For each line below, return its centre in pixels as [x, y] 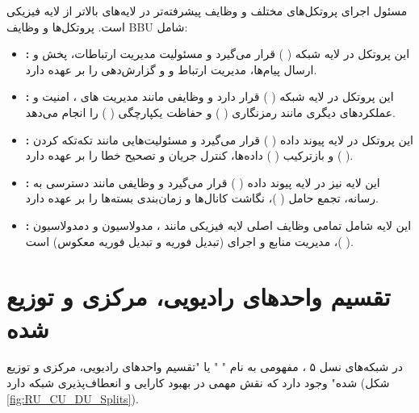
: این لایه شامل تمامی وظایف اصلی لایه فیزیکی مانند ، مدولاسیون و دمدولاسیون [218, 225]
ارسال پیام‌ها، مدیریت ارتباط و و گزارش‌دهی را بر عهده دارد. [171, 69]
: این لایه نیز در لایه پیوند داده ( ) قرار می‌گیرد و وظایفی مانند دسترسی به [203, 182]
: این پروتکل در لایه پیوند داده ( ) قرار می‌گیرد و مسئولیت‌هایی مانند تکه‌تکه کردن [219, 139]
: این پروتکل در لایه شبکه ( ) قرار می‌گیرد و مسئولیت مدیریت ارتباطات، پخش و [218, 54]
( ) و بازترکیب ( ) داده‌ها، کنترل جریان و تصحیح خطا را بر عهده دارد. [189, 155]
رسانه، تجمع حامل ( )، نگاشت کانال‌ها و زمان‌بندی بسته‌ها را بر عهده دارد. [202, 198]
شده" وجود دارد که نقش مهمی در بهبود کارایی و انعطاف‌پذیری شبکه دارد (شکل [198, 383]
